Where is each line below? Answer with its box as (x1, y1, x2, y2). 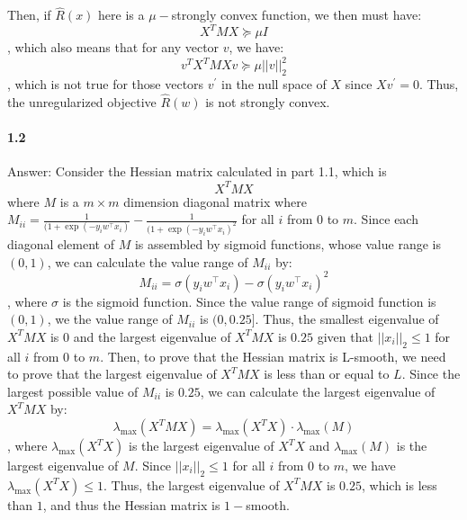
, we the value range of (47, 309, 173, 328)
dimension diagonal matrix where (123, 192, 307, 211)
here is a (98, 5, 145, 24)
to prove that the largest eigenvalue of (7, 364, 217, 383)
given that (317, 327, 373, 345)
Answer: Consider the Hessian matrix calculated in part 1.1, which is (7, 162, 387, 181)
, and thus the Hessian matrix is (42, 495, 220, 514)
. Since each (354, 210, 418, 229)
